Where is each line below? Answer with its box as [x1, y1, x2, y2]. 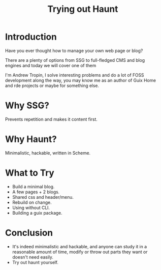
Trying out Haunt [47, 3, 118, 15]
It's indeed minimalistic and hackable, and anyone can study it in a [12, 243, 147, 249]
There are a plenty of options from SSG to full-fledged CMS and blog [5, 57, 145, 63]
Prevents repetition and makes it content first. [5, 116, 97, 122]
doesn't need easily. [12, 254, 54, 260]
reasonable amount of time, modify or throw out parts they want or [12, 249, 148, 255]
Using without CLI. [12, 204, 50, 211]
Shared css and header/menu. [12, 194, 74, 200]
